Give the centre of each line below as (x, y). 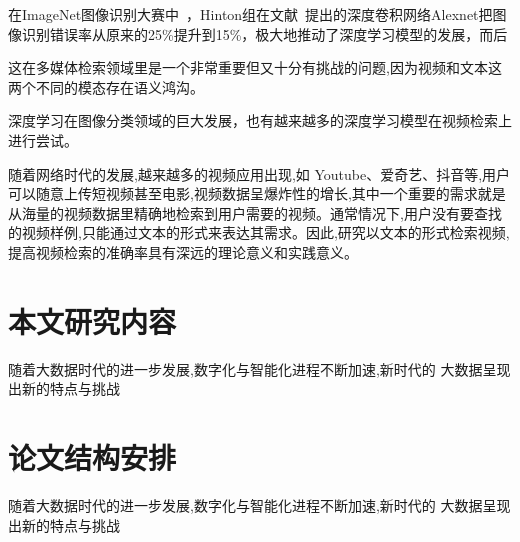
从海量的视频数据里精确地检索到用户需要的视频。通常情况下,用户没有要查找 (255, 212)
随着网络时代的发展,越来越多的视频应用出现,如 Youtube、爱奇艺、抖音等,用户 (259, 173)
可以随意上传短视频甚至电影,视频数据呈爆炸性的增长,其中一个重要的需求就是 (257, 193)
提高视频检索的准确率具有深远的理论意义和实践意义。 (183, 251)
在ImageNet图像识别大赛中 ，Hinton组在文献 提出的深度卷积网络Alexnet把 (250, 14)
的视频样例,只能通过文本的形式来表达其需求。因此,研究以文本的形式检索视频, (259, 232)
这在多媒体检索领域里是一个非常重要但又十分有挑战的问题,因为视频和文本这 (255, 67)
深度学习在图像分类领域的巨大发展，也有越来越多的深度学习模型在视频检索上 (260, 120)
